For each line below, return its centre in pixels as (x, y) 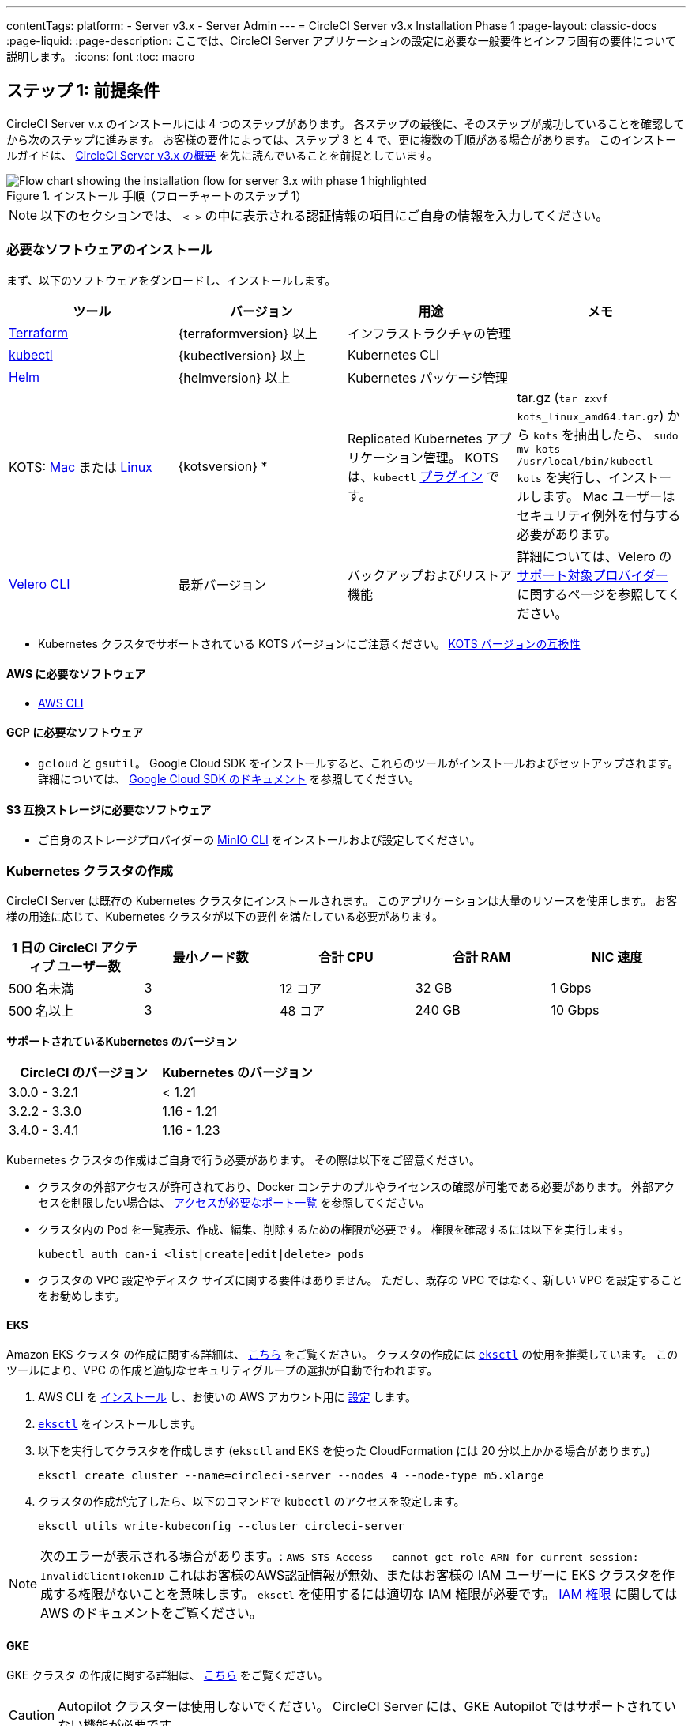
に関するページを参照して (592, 594)
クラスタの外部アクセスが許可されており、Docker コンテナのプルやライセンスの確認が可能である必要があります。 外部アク (357, 1187)
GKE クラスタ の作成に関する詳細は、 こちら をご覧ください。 (167, 1675)
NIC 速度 (617, 957)
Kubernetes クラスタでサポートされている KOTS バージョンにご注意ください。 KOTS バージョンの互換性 (309, 643)
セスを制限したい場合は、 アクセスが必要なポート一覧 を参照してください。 (234, 1202)
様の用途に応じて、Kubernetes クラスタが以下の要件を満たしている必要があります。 (225, 916)
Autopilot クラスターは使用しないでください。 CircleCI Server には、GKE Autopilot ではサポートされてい (367, 1707)
